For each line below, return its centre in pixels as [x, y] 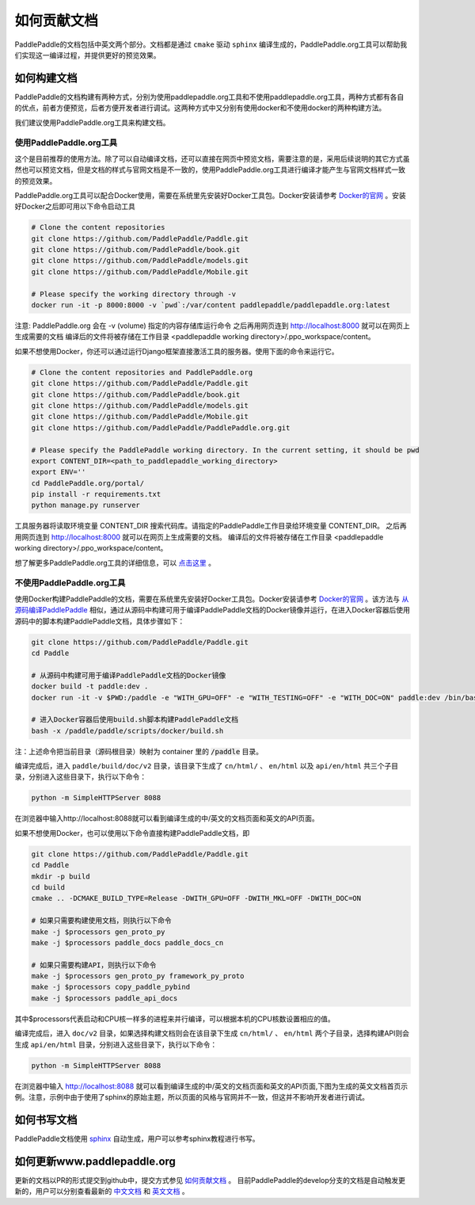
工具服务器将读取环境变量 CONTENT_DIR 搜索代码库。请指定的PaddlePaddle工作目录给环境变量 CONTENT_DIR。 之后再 [211, 526]
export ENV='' [59, 472]
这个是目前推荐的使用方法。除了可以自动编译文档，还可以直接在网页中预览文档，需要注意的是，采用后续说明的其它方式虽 [212, 158]
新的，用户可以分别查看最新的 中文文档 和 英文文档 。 [102, 1192]
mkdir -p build [61, 876]
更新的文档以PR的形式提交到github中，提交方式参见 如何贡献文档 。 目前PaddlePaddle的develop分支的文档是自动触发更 [210, 1180]
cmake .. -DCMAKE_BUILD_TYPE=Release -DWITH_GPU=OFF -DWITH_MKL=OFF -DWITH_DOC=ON [196, 898]
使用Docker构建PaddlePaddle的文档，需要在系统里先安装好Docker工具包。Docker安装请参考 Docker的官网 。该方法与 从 [212, 599]
